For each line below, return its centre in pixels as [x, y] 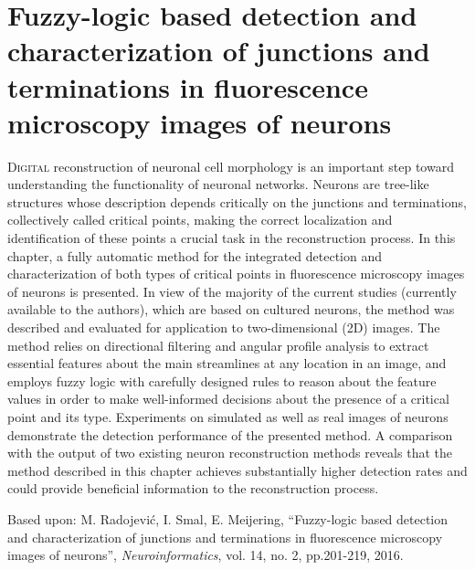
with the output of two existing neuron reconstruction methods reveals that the [230, 453]
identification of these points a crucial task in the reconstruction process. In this [232, 238]
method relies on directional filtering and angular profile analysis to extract [218, 345]
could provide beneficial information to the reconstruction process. [193, 488]
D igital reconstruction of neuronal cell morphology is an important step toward [231, 166]
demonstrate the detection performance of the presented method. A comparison [230, 434]
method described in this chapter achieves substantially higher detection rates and [237, 470]
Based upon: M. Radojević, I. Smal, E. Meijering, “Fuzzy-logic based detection [228, 518]
